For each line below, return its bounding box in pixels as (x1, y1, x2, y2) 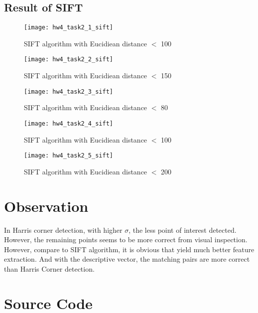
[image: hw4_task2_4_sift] (24, 120, 113, 127)
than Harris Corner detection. (4, 263, 95, 274)
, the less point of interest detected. (129, 224, 237, 235)
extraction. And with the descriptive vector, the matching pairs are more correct (4, 254, 250, 264)
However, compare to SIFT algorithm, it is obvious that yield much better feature (4, 244, 255, 254)
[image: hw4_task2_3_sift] (24, 88, 113, 95)
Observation (4, 195, 89, 216)
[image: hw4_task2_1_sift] (24, 24, 113, 31)
